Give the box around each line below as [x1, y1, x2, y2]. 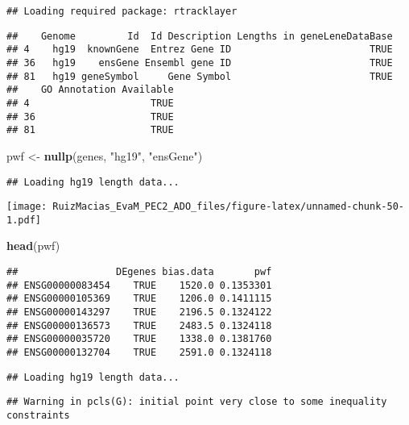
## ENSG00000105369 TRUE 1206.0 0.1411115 [6, 293, 272, 305]
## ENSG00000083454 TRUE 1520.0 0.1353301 [6, 279, 272, 291]
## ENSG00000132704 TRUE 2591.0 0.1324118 [6, 347, 272, 358]
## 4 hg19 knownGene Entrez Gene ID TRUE [6, 44, 393, 56]
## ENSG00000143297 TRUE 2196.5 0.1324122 [6, 306, 272, 319]
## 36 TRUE [6, 110, 174, 123]
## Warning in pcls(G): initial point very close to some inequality [6, 396, 387, 408]
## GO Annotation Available [6, 84, 174, 96]
